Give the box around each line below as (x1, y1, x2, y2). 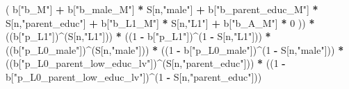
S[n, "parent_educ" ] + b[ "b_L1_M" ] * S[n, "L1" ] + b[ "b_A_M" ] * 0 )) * (6, 15, 315, 30)
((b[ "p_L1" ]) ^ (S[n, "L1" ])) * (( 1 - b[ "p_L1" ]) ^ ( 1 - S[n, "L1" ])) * (6, 29, 271, 43)
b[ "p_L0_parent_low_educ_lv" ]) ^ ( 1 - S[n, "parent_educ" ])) (6, 69, 262, 83)
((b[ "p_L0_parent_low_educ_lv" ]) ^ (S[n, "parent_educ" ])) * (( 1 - (6, 56, 286, 70)
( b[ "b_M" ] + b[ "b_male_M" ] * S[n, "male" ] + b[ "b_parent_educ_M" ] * (6, 2, 318, 16)
